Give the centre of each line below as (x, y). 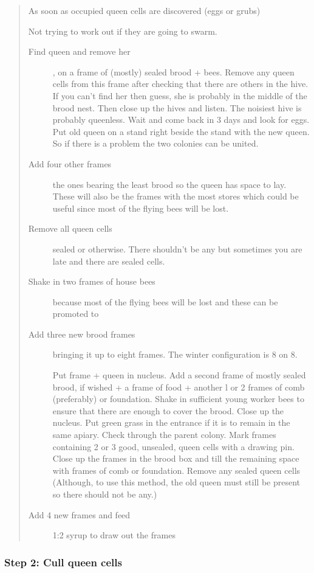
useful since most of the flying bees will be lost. (141, 208)
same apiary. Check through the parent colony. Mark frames (164, 435)
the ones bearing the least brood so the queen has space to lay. (169, 184)
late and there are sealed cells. (109, 261)
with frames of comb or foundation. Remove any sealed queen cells (176, 470)
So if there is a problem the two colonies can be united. (155, 143)
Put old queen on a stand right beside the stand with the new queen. (181, 131)
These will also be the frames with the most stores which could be (176, 196)
